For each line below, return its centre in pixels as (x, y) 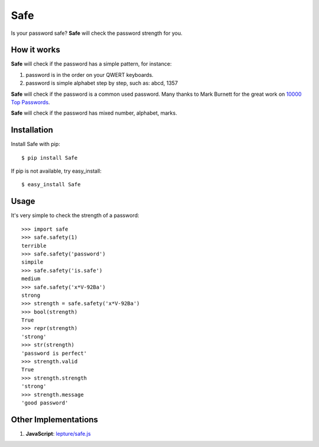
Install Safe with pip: (35, 144)
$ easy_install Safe (51, 184)
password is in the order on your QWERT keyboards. (89, 74)
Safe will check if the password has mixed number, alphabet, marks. (94, 113)
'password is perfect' (54, 353)
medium (31, 279)
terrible (34, 246)
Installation (32, 130)
